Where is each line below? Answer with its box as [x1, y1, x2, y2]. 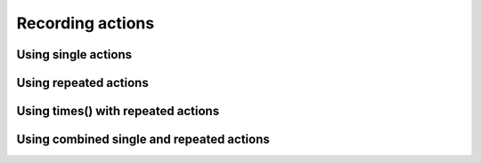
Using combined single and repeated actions [16, 132, 271, 147]
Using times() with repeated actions [16, 104, 220, 119]
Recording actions [16, 13, 155, 33]
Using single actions [16, 47, 133, 62]
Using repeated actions [16, 75, 149, 90]
